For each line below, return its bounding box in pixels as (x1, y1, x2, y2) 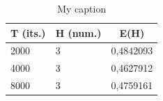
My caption (57, 1, 107, 15)
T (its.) (10, 25, 46, 40)
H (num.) (55, 25, 102, 40)
